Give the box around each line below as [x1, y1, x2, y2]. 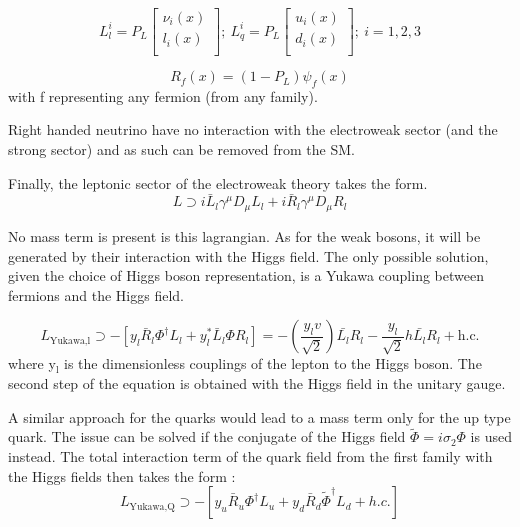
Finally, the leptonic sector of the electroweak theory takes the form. [8, 172, 428, 193]
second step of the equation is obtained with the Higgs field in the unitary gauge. [8, 372, 506, 393]
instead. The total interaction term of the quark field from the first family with [8, 445, 493, 466]
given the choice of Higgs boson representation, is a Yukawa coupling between [8, 265, 484, 286]
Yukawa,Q [129, 501, 175, 512]
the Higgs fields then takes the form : [8, 465, 236, 486]
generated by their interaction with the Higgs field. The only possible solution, [8, 245, 489, 266]
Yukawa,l [50, 335, 91, 346]
